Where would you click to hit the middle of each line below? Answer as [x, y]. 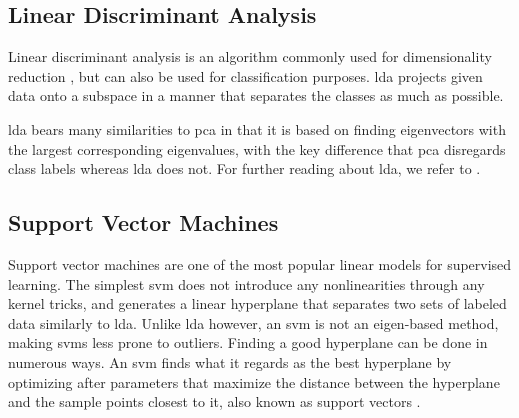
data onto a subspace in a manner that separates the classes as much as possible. [256, 95]
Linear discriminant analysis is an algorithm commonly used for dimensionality [250, 56]
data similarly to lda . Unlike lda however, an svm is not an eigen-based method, [253, 322]
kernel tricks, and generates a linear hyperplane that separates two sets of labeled [257, 303]
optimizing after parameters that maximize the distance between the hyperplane [254, 381]
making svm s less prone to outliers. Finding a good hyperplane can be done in [248, 342]
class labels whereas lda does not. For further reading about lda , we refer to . [244, 168]
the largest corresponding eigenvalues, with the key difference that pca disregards [257, 148]
